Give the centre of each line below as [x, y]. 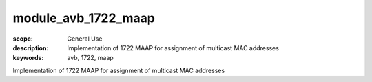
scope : [23, 39]
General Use [85, 39]
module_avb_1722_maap [84, 18]
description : [31, 48]
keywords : [28, 58]
